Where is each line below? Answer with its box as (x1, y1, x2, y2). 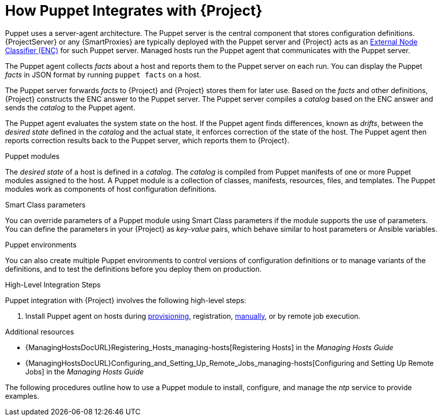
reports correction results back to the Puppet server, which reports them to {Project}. (5, 136, 289, 145)
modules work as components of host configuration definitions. (5, 184, 217, 193)
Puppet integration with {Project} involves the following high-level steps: (5, 296, 246, 305)
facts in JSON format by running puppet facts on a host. (5, 70, 201, 79)
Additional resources (5, 327, 74, 336)
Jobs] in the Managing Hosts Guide (25, 367, 144, 376)
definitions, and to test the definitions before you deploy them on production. (5, 264, 262, 273)
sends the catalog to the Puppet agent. (5, 103, 135, 112)
